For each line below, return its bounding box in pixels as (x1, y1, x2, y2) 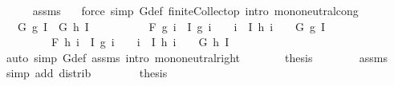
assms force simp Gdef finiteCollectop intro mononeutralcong (32, 2, 359, 18)
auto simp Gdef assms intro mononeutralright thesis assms (6, 49, 388, 65)
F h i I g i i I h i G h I (51, 33, 229, 50)
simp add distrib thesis (6, 64, 168, 81)
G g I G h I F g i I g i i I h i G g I (17, 18, 326, 34)
